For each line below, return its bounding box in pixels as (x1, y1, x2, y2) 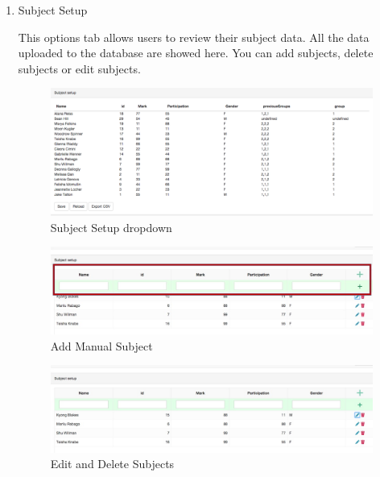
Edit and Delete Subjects (50, 455, 175, 472)
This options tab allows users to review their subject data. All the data (18, 28, 370, 45)
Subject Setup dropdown (50, 218, 172, 235)
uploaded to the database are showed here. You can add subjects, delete (18, 44, 374, 61)
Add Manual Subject (50, 337, 153, 354)
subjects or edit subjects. (18, 60, 141, 77)
